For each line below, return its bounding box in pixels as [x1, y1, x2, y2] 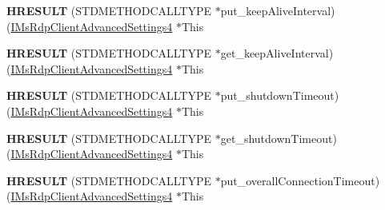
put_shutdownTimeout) [220, 87, 339, 104]
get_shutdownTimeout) [220, 129, 337, 146]
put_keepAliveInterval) [220, 2, 335, 18]
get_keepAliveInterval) [220, 45, 334, 61]
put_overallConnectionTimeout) [220, 172, 380, 188]
